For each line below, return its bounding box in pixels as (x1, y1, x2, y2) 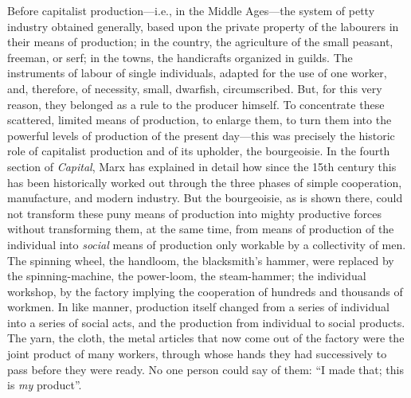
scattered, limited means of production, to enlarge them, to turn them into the (7, 111, 392, 128)
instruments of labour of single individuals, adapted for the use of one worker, (7, 64, 387, 81)
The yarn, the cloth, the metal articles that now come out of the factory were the (7, 330, 405, 346)
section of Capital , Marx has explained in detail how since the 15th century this (7, 158, 397, 174)
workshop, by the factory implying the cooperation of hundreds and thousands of (7, 283, 403, 299)
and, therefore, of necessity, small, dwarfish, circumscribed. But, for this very (7, 80, 382, 96)
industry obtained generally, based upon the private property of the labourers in (7, 18, 399, 34)
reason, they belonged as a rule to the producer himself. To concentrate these (7, 96, 385, 112)
